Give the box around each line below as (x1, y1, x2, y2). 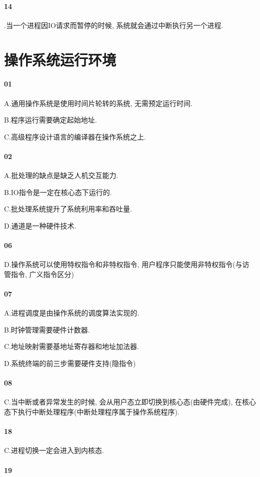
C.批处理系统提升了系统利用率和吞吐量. (4, 203, 132, 214)
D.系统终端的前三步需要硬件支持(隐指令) (4, 358, 136, 368)
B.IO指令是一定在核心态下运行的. (4, 186, 112, 197)
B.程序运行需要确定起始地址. (4, 114, 97, 125)
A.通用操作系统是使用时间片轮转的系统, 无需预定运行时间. (4, 97, 192, 108)
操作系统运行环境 (4, 49, 116, 69)
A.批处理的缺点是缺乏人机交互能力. (4, 170, 118, 180)
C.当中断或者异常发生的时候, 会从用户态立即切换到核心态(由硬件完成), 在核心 (4, 396, 256, 407)
